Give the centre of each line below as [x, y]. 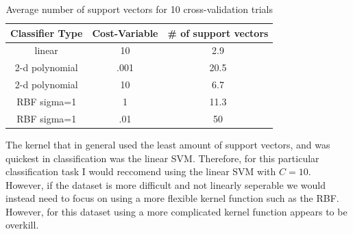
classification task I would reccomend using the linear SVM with [141, 171]
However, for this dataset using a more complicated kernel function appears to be [176, 211]
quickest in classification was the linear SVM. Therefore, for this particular [162, 158]
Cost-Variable [125, 32]
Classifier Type [47, 32]
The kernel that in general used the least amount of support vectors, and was [168, 144]
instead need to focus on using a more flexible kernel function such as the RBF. [172, 198]
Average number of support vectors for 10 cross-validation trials [139, 9]
